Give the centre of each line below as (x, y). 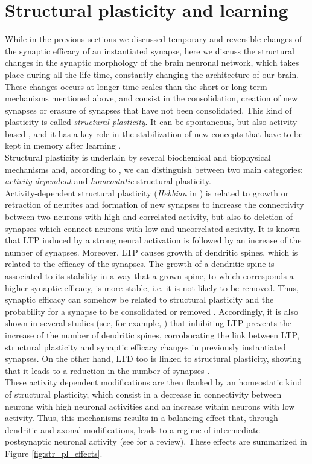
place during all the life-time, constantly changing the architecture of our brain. (152, 74)
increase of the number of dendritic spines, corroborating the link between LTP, (152, 334)
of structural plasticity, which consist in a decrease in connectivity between (143, 394)
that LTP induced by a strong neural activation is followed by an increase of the (153, 240)
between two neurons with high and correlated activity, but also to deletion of (149, 217)
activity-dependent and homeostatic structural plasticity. (108, 181)
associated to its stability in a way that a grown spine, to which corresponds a (149, 275)
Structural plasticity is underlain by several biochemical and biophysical (138, 157)
